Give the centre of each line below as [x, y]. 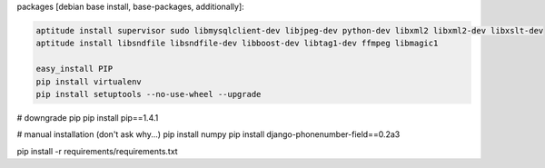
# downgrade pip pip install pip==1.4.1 [88, 117]
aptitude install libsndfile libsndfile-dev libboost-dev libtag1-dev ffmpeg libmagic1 [237, 44]
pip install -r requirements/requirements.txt [97, 151]
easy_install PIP [74, 69]
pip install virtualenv [89, 81]
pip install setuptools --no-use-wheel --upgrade [149, 94]
